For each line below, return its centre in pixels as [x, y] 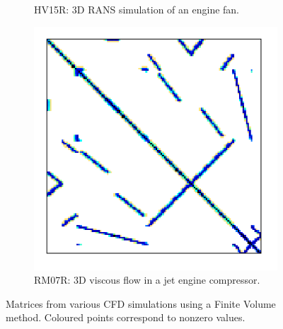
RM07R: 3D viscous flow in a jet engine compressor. [147, 280]
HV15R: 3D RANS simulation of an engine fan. [137, 9]
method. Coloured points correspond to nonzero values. [126, 317]
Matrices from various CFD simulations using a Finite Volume [141, 303]
